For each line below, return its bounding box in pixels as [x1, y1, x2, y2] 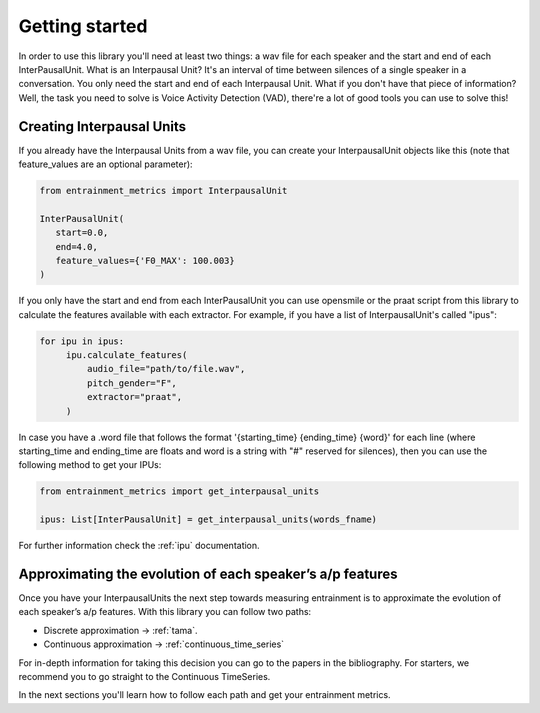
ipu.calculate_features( [65, 350, 188, 361]
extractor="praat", [86, 391, 183, 403]
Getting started [18, 15, 148, 37]
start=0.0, [55, 227, 109, 239]
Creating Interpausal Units [18, 118, 187, 135]
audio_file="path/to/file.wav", [86, 363, 246, 375]
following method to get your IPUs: [18, 459, 162, 471]
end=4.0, [55, 241, 99, 252]
